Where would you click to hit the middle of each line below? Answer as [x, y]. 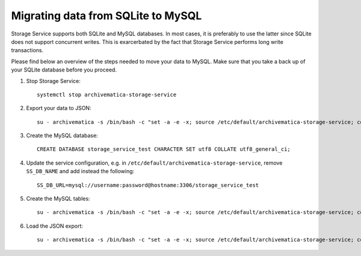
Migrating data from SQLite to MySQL [106, 16]
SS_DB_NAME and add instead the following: [80, 171]
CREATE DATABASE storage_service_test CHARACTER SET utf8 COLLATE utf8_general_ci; [164, 149]
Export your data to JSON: [59, 108]
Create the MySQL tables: [58, 199]
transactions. [27, 50]
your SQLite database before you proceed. [64, 70]
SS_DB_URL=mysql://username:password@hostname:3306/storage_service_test [148, 185]
